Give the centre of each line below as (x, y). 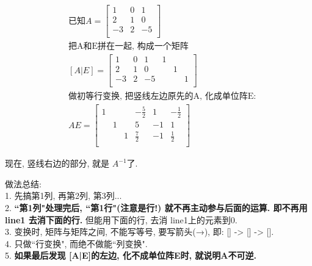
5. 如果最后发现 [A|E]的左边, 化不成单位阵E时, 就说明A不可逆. (131, 255)
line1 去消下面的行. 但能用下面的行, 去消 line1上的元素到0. (121, 219)
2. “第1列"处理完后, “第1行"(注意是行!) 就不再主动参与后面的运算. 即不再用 (156, 207)
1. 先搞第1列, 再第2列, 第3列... (63, 196)
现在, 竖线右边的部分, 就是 (57, 163)
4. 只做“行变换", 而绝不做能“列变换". (76, 243)
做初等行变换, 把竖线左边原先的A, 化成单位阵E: (162, 97)
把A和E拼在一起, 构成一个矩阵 (129, 47)
